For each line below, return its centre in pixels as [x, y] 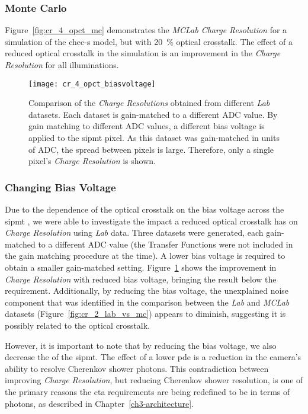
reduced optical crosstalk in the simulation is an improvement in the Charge [143, 53]
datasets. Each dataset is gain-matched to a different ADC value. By [153, 114]
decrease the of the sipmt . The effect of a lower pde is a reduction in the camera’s [153, 357]
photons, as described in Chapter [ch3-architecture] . [99, 403]
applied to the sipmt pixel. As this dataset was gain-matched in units [154, 138]
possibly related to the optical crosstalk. [77, 325]
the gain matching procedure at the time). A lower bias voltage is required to [145, 256]
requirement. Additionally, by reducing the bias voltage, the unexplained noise [147, 291]
